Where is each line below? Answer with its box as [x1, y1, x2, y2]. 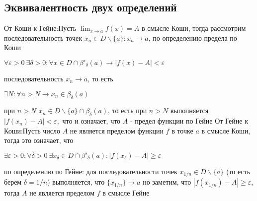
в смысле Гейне [102, 188, 150, 198]
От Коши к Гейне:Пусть [4, 23, 77, 33]
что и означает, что [62, 116, 121, 126]
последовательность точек [4, 32, 83, 43]
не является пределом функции [70, 125, 164, 135]
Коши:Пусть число [4, 125, 61, 135]
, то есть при [108, 105, 147, 116]
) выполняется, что [47, 177, 105, 187]
